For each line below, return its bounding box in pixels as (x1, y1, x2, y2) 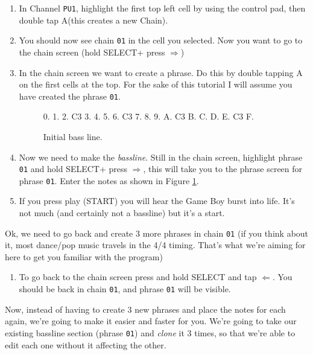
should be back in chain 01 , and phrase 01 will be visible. (19, 283, 231, 295)
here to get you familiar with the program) (5, 250, 163, 263)
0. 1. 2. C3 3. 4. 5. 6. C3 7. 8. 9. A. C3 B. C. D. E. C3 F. (43, 110, 254, 123)
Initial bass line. (43, 130, 103, 142)
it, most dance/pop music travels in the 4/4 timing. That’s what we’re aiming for (5, 238, 306, 251)
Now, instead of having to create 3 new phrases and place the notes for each (5, 302, 286, 315)
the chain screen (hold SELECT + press (19, 45, 165, 58)
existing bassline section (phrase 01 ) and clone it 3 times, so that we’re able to (5, 326, 296, 339)
